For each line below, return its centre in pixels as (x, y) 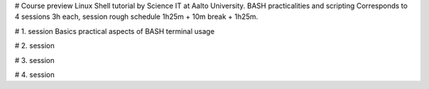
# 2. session (35, 46)
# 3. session (35, 60)
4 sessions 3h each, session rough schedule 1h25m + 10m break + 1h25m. (136, 17)
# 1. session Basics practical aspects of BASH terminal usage (114, 31)
